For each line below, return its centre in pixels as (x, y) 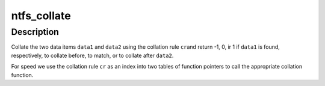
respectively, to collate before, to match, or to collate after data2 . (92, 55)
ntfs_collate (41, 16)
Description (35, 32)
